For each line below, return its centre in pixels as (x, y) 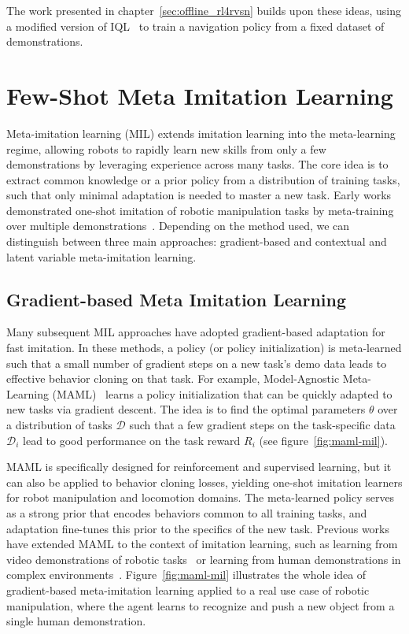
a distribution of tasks (59, 425)
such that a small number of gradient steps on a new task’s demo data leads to (197, 363)
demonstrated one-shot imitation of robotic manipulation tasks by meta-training (200, 210)
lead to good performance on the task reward (132, 440)
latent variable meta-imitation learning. (101, 256)
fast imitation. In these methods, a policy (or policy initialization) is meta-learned (204, 348)
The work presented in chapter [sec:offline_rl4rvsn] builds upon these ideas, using (204, 10)
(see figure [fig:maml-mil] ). (323, 440)
